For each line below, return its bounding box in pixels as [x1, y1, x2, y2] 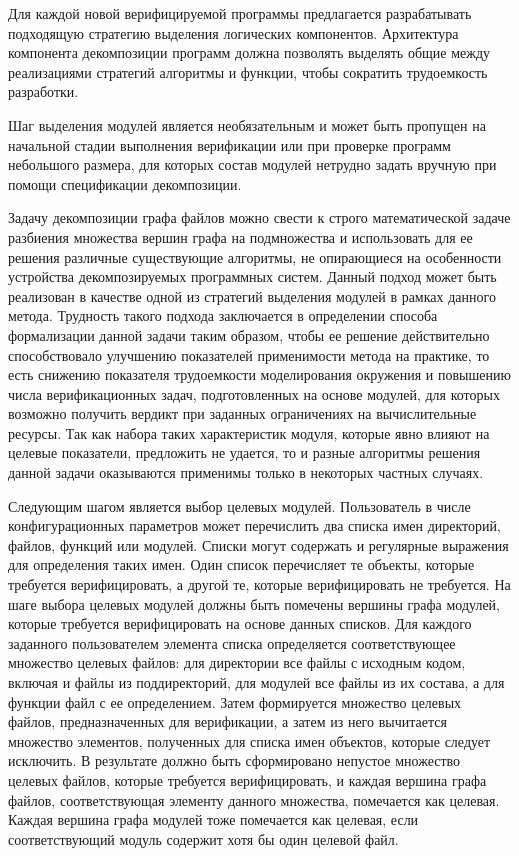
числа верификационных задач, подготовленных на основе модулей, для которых [8, 383, 500, 404]
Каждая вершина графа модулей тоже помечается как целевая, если [8, 809, 419, 830]
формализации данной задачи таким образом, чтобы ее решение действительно [8, 324, 490, 345]
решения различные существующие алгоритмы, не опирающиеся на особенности [8, 246, 502, 267]
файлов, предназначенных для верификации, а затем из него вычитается [8, 711, 447, 732]
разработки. [8, 81, 79, 102]
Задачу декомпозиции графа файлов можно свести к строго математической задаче [8, 207, 511, 228]
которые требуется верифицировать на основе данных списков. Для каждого [8, 613, 472, 634]
